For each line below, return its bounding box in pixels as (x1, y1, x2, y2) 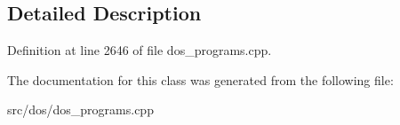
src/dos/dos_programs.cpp (7, 100, 154, 119)
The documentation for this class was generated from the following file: (7, 70, 394, 89)
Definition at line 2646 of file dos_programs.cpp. (7, 41, 272, 59)
